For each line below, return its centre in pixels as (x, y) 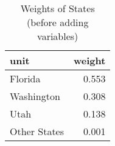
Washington (35, 96)
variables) (58, 36)
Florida (25, 78)
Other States (37, 131)
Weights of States (57, 8)
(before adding (58, 22)
